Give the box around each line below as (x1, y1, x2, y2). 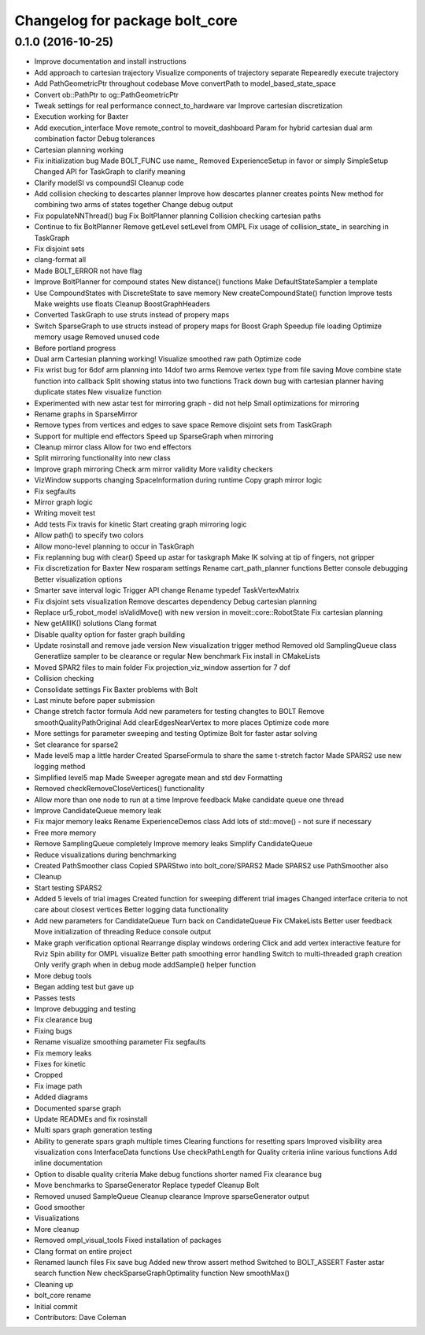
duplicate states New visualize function (34, 387, 161, 397)
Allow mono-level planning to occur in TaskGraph (34, 542, 194, 551)
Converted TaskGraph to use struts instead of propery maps (34, 310, 230, 320)
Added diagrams (34, 1093, 88, 1102)
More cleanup (34, 1224, 79, 1233)
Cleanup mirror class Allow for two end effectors (34, 442, 192, 452)
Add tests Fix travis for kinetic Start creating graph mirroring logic (34, 520, 247, 529)
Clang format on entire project (34, 1246, 132, 1255)
